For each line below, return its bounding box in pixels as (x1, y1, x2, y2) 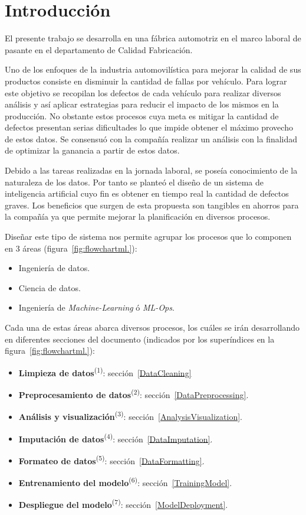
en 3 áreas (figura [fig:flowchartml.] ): (5, 242, 137, 254)
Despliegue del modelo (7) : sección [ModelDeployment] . (18, 497, 228, 510)
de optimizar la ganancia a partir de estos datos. (5, 144, 180, 157)
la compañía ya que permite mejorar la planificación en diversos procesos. (5, 210, 271, 223)
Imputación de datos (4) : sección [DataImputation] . (18, 431, 213, 445)
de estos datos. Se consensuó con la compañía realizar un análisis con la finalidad (5, 132, 298, 145)
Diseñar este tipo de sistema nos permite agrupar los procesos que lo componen (5, 230, 292, 243)
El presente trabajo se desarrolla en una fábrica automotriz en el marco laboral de (5, 32, 301, 44)
